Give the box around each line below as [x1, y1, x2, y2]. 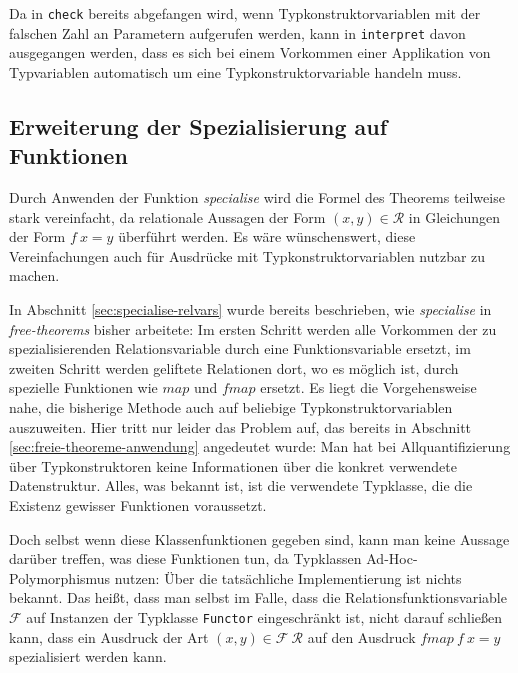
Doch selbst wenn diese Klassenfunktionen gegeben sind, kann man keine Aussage [9, 528, 510, 549]
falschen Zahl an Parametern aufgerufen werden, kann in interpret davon [9, 22, 466, 43]
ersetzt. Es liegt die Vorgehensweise [260, 377, 477, 398]
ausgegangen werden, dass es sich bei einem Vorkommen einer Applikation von [9, 42, 491, 63]
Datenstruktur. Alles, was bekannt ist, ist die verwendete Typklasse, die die [9, 475, 473, 496]
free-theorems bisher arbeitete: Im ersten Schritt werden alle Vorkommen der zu [9, 318, 497, 339]
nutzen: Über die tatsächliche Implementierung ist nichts [114, 567, 462, 588]
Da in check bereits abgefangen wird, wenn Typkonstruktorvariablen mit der [9, 3, 481, 23]
